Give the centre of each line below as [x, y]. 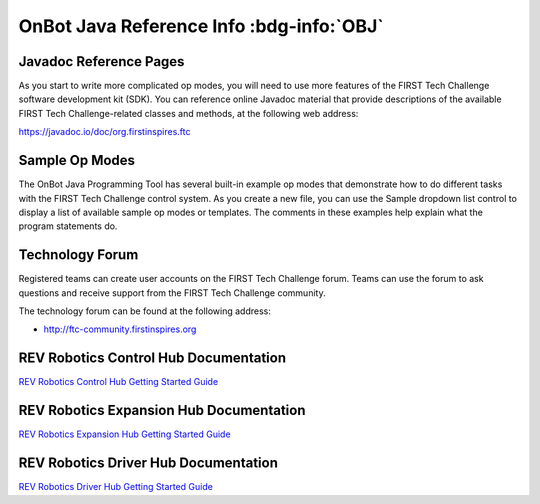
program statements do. [68, 226]
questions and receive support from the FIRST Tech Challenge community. [172, 292]
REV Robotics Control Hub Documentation [152, 358]
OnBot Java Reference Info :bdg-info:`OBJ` [201, 26]
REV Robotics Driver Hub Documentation [148, 463]
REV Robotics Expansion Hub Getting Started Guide [124, 434]
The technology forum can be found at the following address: [145, 311]
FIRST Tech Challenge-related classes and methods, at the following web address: [188, 113]
